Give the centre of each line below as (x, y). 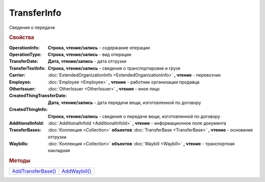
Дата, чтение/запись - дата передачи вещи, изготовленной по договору (124, 103)
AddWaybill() (77, 171)
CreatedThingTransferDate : (38, 96)
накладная (59, 151)
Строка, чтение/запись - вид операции (90, 54)
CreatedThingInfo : (28, 109)
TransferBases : (25, 130)
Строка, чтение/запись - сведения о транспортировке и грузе (114, 68)
